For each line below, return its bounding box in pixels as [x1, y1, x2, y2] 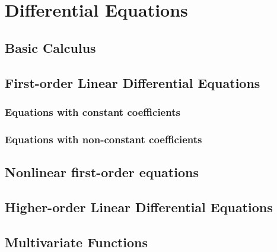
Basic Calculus [5, 38, 96, 56]
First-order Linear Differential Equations [5, 73, 260, 92]
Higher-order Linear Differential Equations [5, 197, 273, 216]
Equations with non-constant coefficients [5, 131, 202, 146]
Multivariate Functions [5, 232, 148, 251]
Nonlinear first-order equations [5, 163, 199, 181]
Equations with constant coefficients [5, 104, 180, 119]
